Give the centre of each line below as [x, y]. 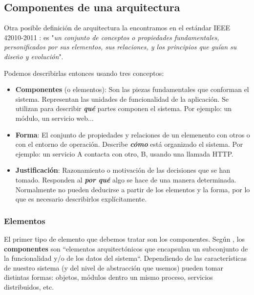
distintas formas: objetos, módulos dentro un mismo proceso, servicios [108, 277]
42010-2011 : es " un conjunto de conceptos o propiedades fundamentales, [112, 37]
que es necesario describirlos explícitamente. [81, 199]
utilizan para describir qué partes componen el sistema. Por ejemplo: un [124, 108]
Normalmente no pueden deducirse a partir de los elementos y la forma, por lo [133, 189]
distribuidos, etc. [29, 286]
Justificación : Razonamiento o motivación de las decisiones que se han [123, 170]
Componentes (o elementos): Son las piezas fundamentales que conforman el [132, 89]
